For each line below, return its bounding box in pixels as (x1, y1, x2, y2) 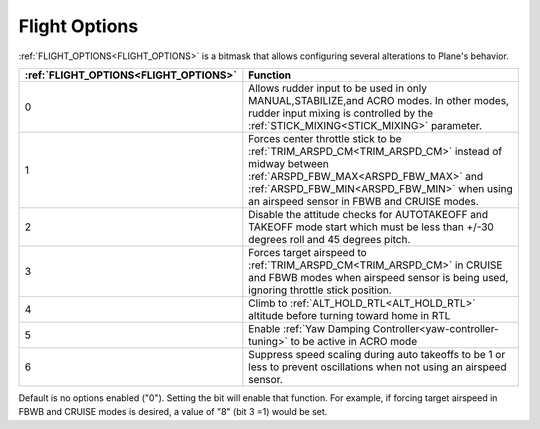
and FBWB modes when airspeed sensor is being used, (248, 270, 509, 284)
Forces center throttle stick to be (248, 131, 402, 145)
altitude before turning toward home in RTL (248, 308, 451, 322)
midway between (248, 156, 329, 170)
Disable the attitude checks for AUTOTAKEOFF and (248, 207, 489, 221)
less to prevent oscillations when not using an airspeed (248, 360, 507, 374)
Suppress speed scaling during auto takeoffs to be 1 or (248, 347, 506, 361)
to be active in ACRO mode (290, 334, 418, 348)
